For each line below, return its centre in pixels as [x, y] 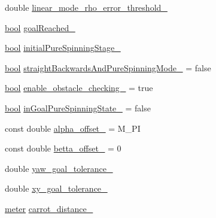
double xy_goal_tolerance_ [56, 188]
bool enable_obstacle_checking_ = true [79, 88]
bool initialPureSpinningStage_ [63, 48]
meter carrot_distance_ [49, 208]
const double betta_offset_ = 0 [63, 148]
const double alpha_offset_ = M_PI [73, 128]
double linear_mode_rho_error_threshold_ [86, 7]
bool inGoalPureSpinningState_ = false [78, 108]
